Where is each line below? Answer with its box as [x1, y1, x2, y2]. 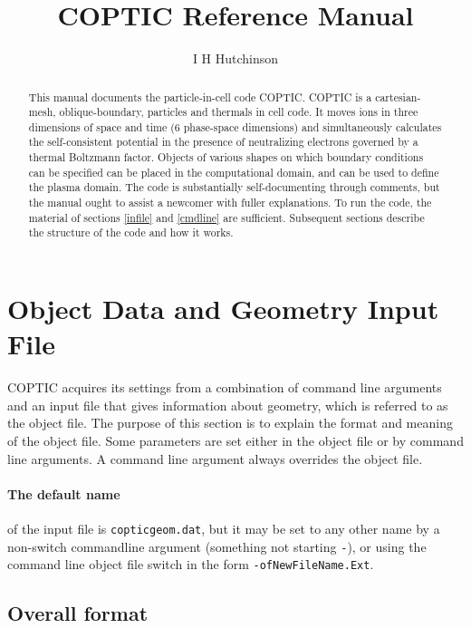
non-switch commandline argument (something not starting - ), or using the [7, 536, 427, 556]
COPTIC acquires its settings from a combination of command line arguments [7, 378, 442, 397]
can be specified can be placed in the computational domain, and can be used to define [28, 164, 439, 179]
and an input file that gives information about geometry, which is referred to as [7, 395, 448, 414]
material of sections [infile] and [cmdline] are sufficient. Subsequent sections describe [28, 209, 425, 225]
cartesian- [375, 89, 421, 104]
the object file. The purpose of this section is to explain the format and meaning [7, 413, 453, 432]
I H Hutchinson [192, 49, 279, 68]
